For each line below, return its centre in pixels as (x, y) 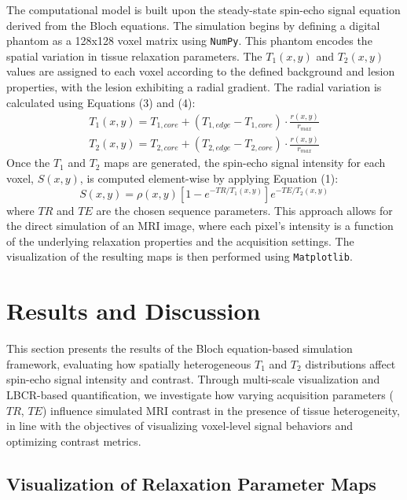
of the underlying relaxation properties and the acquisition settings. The (180, 241)
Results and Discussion (134, 311)
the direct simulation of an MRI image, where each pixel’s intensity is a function (200, 226)
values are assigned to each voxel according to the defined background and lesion (201, 71)
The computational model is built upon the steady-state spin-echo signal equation (203, 9)
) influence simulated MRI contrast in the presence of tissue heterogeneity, (221, 410)
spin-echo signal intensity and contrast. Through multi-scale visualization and (193, 379)
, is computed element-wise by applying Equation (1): (209, 178)
